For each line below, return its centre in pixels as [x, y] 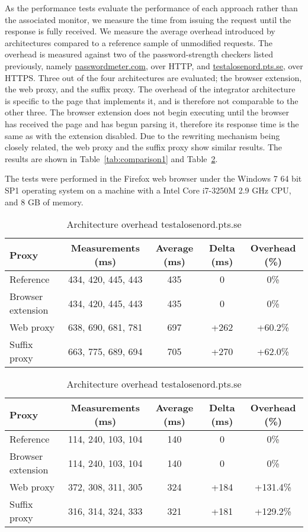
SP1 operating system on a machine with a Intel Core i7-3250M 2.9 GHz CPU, [148, 190]
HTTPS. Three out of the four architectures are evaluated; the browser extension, [153, 77]
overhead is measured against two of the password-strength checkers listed [139, 54]
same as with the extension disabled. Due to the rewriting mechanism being [142, 135]
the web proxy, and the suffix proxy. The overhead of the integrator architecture [150, 89]
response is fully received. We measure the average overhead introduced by [140, 31]
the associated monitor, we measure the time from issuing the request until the [148, 19]
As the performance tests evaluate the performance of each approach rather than [151, 8]
